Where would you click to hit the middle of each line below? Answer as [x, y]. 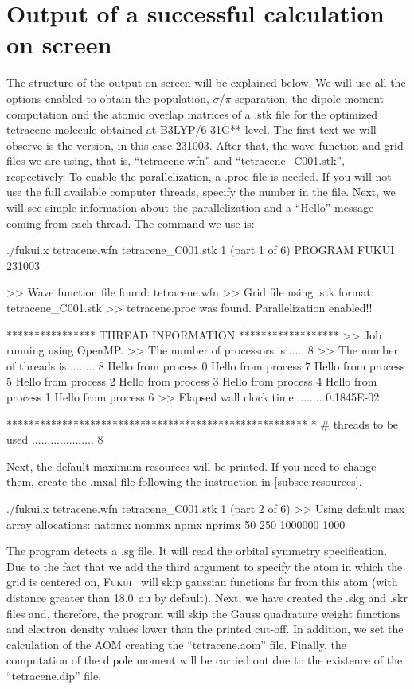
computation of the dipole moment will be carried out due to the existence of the [205, 660]
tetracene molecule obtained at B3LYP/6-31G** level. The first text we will [191, 129]
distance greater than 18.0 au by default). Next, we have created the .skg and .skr [207, 597]
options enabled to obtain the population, [108, 98]
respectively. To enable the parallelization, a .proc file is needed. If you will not [199, 176]
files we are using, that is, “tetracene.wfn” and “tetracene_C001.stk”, [176, 161]
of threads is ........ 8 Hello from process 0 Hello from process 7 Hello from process [206, 365]
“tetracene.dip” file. [54, 675]
